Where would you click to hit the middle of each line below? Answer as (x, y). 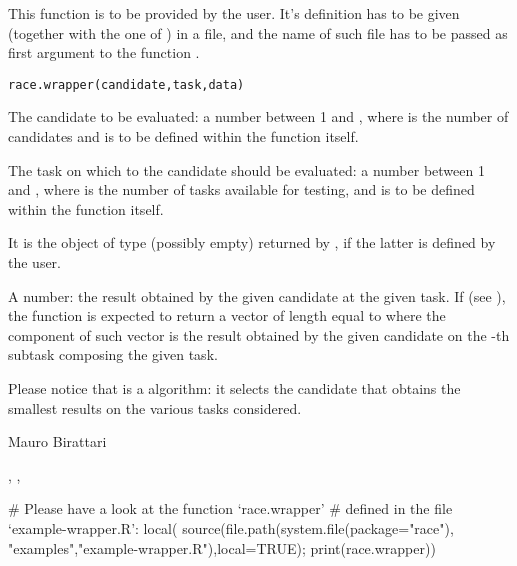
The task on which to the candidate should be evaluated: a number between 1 (246, 169)
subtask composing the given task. (113, 354)
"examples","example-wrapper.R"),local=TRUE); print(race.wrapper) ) (222, 547)
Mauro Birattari (57, 441)
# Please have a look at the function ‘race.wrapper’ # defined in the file (230, 508)
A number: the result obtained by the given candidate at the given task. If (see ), (257, 295)
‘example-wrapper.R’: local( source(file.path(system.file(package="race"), (231, 527)
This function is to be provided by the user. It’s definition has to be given (234, 13)
